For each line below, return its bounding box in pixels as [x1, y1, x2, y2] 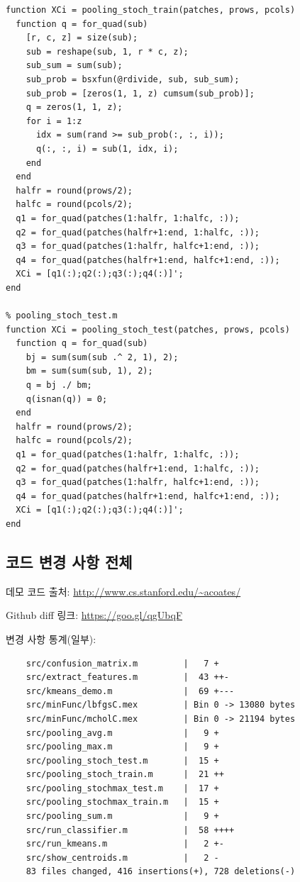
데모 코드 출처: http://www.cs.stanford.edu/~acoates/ [6, 584, 241, 598]
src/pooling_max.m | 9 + [26, 742, 219, 752]
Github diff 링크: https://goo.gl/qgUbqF [6, 608, 183, 623]
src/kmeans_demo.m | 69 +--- [26, 686, 235, 696]
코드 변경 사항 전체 [6, 550, 133, 572]
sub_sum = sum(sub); [26, 60, 123, 71]
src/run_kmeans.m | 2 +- [26, 839, 224, 849]
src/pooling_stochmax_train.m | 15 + [26, 797, 219, 808]
